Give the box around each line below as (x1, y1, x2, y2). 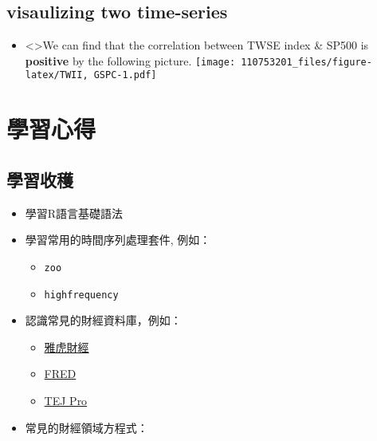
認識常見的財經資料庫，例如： (25, 312, 182, 329)
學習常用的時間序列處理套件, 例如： (25, 231, 211, 248)
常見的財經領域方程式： (25, 419, 148, 435)
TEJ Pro (44, 392, 88, 408)
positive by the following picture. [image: (25, 52, 236, 69)
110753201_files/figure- (241, 56, 372, 68)
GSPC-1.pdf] (93, 69, 157, 81)
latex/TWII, (25, 69, 88, 81)
